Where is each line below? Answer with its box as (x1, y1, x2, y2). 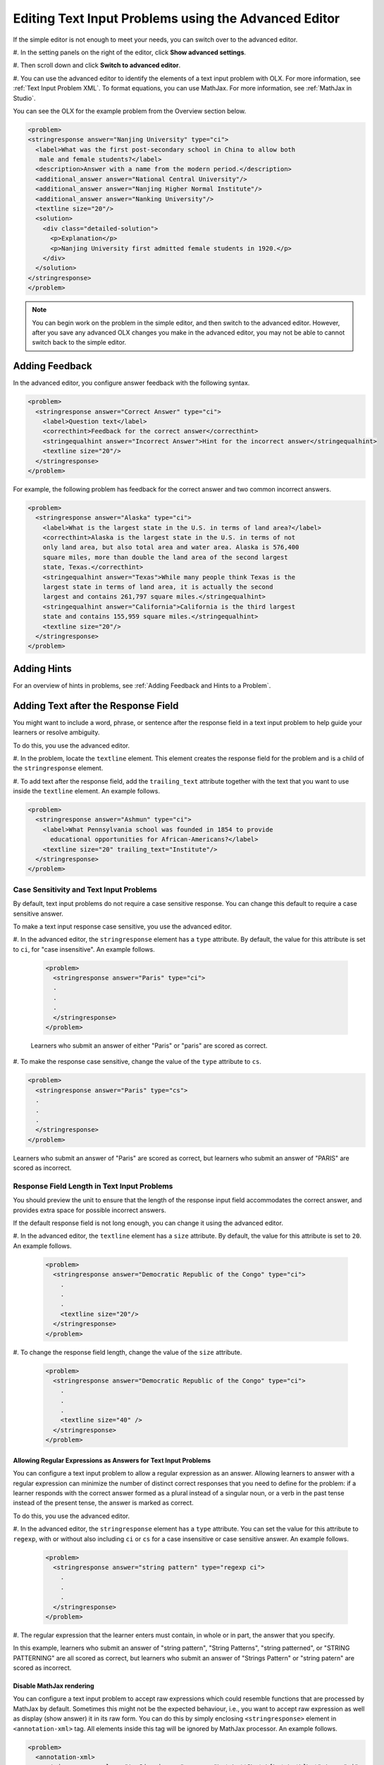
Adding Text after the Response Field (13, 700, 179, 712)
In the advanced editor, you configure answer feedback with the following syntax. (13, 378, 250, 388)
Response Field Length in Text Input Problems (13, 1181, 173, 1191)
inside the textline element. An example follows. (13, 787, 160, 796)
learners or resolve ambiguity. (13, 728, 100, 737)
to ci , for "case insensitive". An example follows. (13, 945, 155, 953)
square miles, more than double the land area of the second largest (42, 553, 288, 561)
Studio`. (13, 94, 36, 102)
